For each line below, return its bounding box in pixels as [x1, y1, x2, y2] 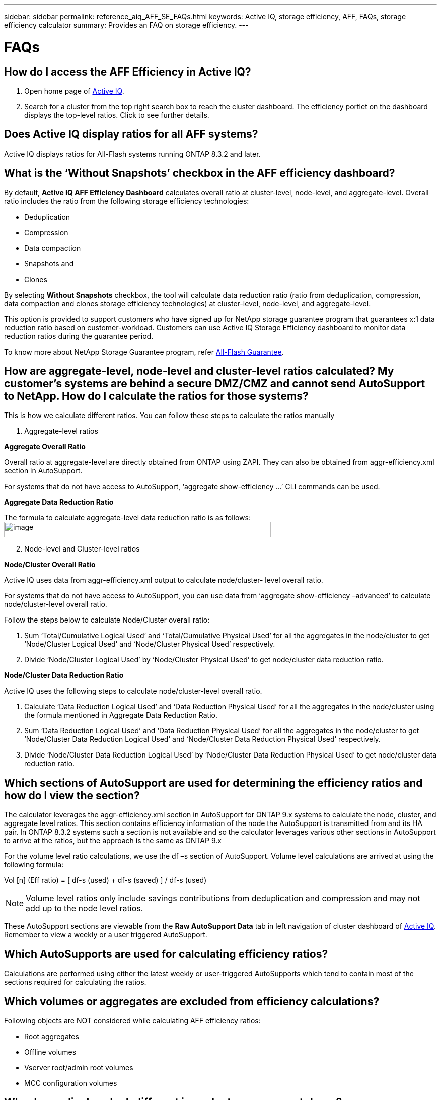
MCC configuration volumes [24, 1078, 117, 1087]
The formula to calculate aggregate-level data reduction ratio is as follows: [4, 513, 251, 522]
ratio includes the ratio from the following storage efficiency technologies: [4, 196, 249, 205]
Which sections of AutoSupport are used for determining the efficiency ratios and [4, 776, 423, 789]
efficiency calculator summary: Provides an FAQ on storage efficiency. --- [4, 21, 249, 29]
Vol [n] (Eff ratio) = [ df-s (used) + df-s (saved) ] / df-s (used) [4, 876, 207, 885]
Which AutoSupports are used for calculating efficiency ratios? [4, 947, 328, 960]
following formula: [4, 860, 64, 869]
